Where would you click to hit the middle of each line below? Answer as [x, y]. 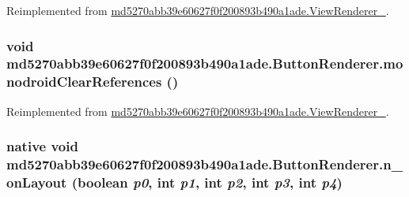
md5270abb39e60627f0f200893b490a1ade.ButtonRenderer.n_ [204, 164]
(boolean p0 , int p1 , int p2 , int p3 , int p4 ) [207, 182]
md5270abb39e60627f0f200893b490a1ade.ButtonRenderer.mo [205, 63]
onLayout [37, 182]
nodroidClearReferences [84, 82]
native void [42, 146]
